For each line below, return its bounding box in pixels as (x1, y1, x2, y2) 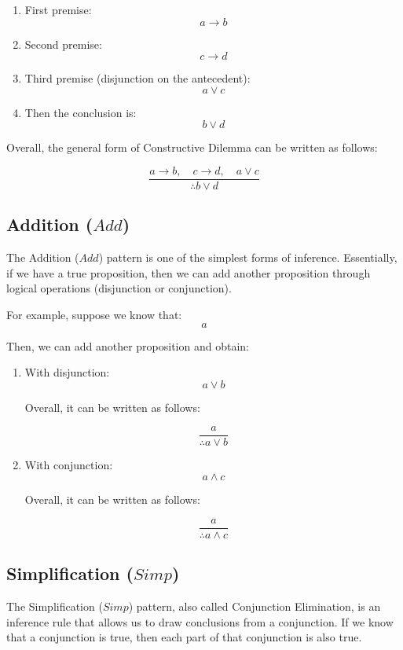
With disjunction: (24, 364, 110, 380)
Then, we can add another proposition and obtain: (6, 337, 249, 354)
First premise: (24, 2, 92, 17)
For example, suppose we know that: (6, 307, 182, 323)
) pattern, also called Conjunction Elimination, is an (128, 597, 381, 614)
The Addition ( (6, 249, 79, 266)
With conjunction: (24, 457, 113, 473)
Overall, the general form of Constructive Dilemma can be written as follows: (6, 139, 378, 156)
